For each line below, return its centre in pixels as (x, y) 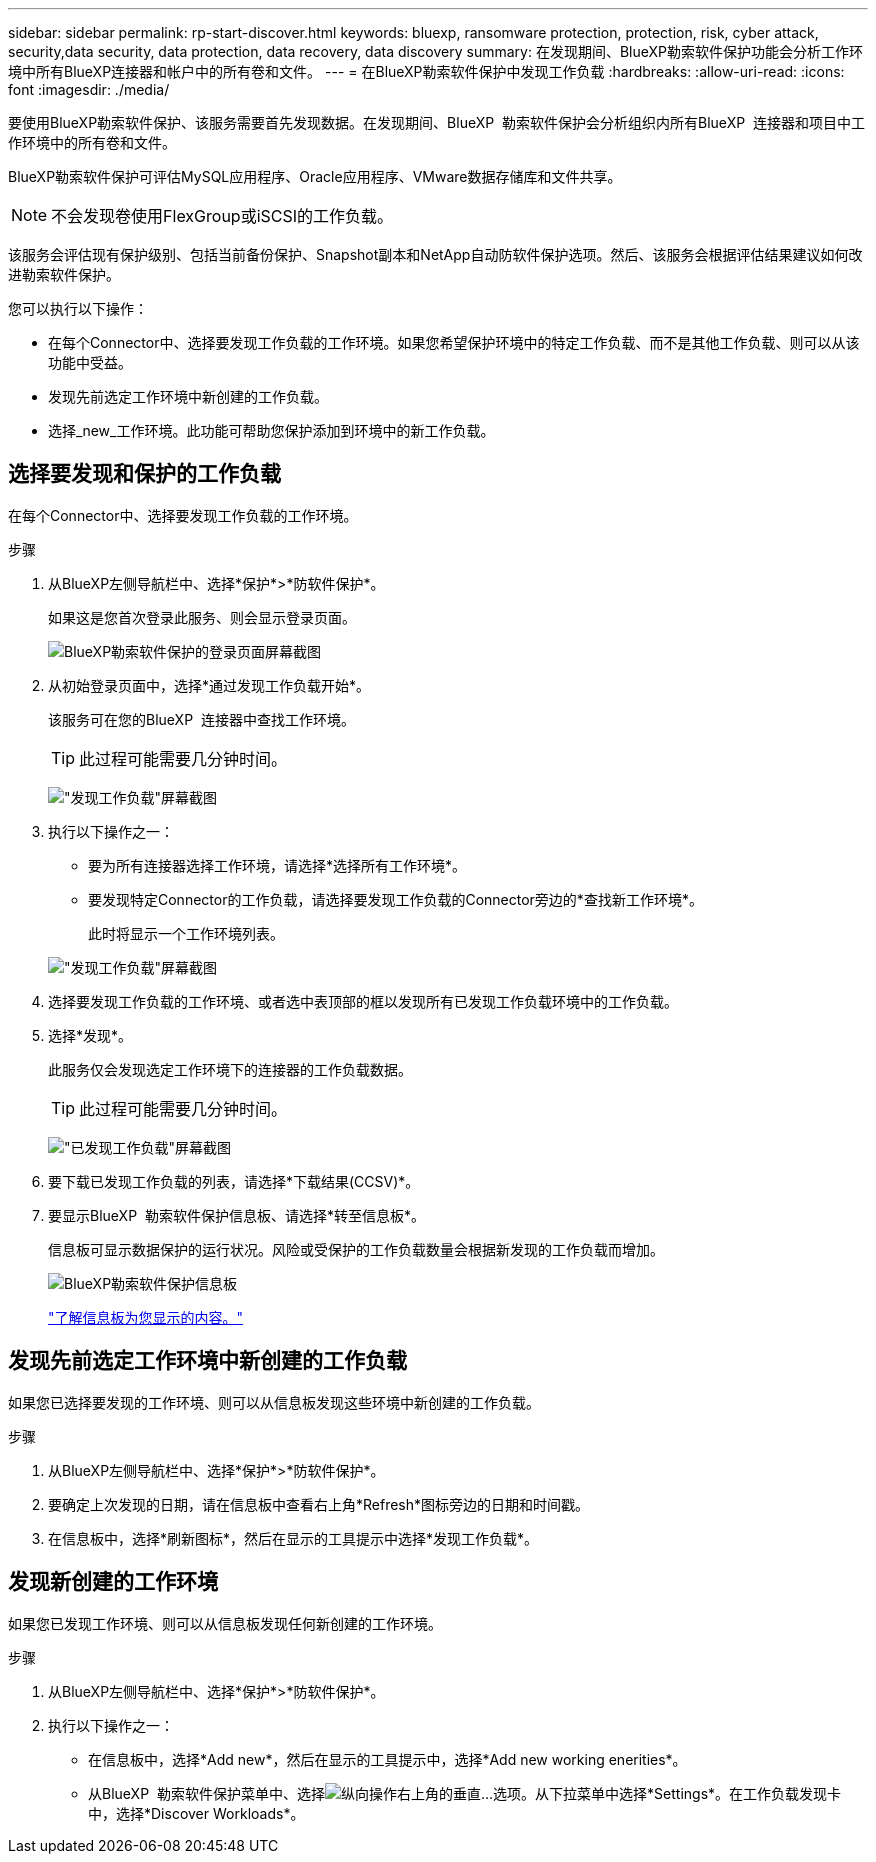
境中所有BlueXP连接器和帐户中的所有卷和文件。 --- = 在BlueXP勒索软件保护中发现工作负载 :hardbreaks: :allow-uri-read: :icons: (426, 71)
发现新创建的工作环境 (113, 1582)
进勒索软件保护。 (64, 274)
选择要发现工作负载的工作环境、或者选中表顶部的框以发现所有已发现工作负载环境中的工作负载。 (363, 1001)
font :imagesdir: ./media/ (89, 89)
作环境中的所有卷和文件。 (92, 142)
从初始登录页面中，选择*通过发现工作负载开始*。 (209, 685)
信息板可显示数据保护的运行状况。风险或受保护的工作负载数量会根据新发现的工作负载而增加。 (356, 1249)
